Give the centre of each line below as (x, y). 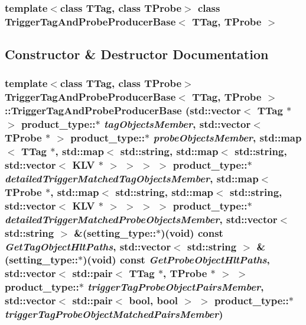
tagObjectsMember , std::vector (178, 124)
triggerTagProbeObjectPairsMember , (176, 287)
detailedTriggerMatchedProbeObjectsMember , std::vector (141, 219)
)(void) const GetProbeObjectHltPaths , (176, 260)
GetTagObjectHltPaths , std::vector (88, 246)
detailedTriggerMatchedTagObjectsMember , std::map (132, 178)
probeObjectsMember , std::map (227, 138)
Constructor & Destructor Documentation (137, 54)
